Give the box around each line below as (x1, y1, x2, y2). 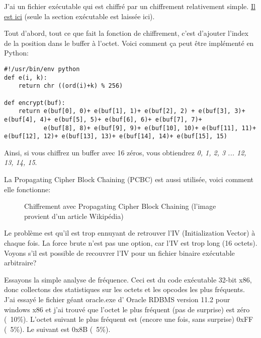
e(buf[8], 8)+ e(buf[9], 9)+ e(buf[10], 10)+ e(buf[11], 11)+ (43, 124, 256, 132)
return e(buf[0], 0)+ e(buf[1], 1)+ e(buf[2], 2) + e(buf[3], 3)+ (18, 107, 245, 115)
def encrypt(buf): (4, 99, 65, 106)
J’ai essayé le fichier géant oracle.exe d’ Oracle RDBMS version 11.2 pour (4, 294, 230, 304)
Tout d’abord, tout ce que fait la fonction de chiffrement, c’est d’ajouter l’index (4, 28, 248, 38)
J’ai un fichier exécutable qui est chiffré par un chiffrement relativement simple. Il (4, 1, 255, 11)
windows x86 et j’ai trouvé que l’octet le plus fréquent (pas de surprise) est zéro (4, 304, 250, 314)
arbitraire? (4, 257, 37, 268)
